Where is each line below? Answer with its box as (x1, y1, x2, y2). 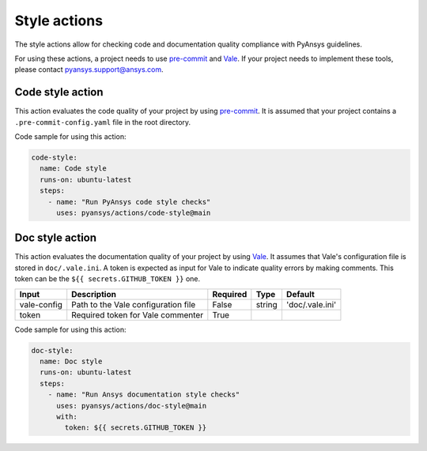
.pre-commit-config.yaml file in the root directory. (14, 117, 191, 126)
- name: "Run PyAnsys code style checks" (47, 197, 211, 206)
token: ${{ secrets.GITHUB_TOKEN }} (64, 423, 207, 432)
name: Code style (40, 164, 107, 173)
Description (71, 288, 116, 299)
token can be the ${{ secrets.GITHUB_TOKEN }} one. (14, 274, 201, 284)
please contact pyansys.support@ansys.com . (14, 65, 164, 74)
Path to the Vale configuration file (71, 299, 196, 310)
